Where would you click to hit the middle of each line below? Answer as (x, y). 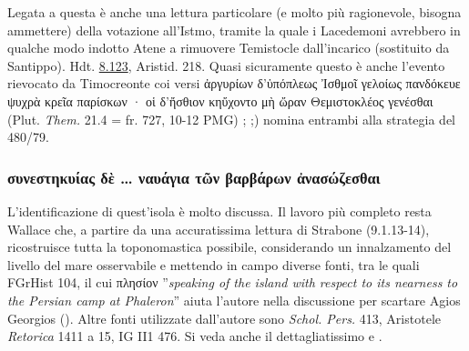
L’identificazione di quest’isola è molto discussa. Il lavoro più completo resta (219, 211)
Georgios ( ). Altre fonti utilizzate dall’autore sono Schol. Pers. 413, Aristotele (224, 318)
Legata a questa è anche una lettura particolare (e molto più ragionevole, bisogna (234, 12)
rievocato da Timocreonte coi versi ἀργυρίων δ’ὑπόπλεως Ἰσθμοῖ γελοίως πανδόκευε (234, 83)
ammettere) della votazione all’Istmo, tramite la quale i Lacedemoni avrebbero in (234, 30)
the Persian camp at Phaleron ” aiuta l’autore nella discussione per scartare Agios (234, 300)
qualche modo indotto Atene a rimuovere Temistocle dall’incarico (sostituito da (229, 48)
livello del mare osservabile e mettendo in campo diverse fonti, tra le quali (214, 264)
